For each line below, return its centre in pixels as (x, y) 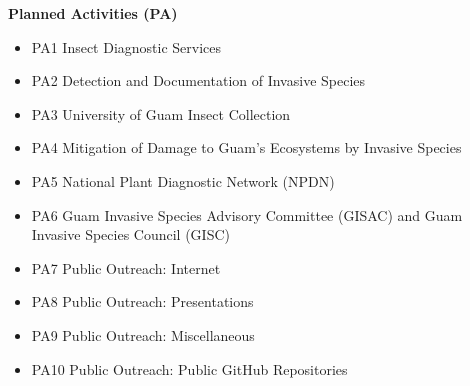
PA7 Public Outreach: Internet (126, 267)
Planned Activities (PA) (93, 13)
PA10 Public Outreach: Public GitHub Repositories (189, 368)
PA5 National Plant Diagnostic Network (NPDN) (183, 180)
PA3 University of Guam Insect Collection (161, 113)
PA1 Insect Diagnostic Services (126, 46)
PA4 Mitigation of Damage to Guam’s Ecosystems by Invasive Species (246, 147)
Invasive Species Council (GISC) (130, 234)
